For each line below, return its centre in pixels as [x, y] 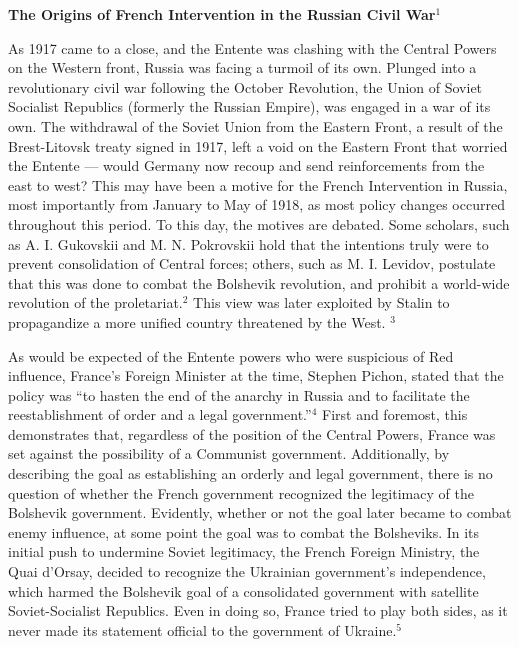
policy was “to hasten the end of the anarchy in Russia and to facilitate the [239, 394]
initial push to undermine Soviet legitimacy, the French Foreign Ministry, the [244, 551]
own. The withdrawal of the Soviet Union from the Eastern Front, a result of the [255, 125]
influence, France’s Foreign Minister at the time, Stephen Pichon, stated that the [256, 375]
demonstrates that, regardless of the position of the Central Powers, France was [252, 433]
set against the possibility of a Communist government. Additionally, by [229, 453]
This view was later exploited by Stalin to [321, 302]
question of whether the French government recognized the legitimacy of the [241, 492]
